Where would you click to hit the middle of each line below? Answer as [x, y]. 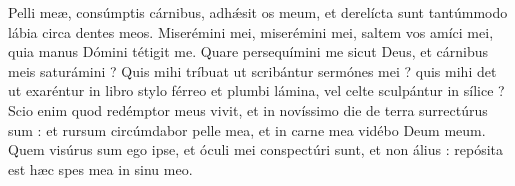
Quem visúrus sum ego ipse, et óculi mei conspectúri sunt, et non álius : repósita [255, 149]
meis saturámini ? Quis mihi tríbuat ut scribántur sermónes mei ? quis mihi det [252, 70]
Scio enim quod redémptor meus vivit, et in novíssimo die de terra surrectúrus [248, 109]
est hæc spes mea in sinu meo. [100, 168]
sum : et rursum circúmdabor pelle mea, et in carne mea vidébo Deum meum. [247, 129]
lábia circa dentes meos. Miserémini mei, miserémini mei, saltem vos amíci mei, [251, 31]
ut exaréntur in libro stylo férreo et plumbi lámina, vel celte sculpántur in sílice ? [256, 90]
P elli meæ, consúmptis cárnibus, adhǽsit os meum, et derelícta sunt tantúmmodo [258, 12]
